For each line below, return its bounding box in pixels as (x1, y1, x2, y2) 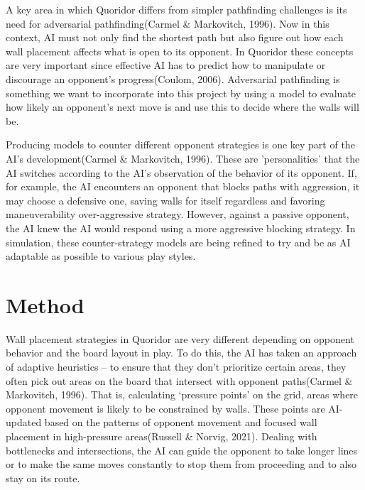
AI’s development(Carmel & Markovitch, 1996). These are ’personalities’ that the (6, 151, 360, 165)
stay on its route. (6, 470, 80, 485)
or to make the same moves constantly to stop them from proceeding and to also (6, 457, 356, 472)
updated (6, 415, 42, 430)
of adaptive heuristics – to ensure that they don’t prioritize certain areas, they (6, 359, 347, 374)
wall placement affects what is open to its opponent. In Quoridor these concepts (6, 43, 354, 58)
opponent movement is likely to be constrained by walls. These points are (6, 401, 325, 415)
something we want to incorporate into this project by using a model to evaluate (6, 85, 356, 100)
